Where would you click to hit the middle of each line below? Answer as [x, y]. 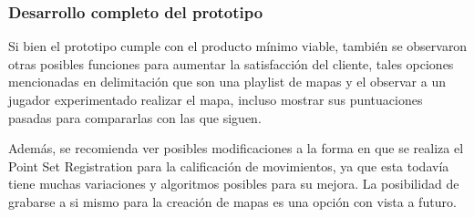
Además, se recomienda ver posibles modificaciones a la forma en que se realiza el [236, 148]
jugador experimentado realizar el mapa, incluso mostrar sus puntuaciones [216, 99]
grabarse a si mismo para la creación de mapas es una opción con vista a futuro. [232, 201]
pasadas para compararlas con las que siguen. [135, 117]
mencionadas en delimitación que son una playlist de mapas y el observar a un [227, 82]
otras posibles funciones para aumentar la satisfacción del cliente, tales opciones [231, 63]
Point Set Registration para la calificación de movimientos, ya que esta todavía [229, 165]
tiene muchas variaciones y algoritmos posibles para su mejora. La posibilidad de [234, 184]
